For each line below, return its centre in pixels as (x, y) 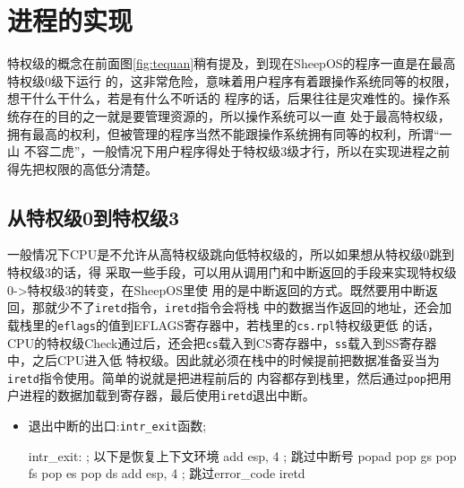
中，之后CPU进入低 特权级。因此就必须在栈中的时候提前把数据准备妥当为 (223, 360)
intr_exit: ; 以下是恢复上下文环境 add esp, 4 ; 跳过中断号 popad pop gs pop (242, 455)
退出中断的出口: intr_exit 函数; (117, 426)
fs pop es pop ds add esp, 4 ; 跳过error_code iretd (167, 473)
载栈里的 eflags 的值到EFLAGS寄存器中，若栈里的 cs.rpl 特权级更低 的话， (223, 324)
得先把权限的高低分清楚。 (82, 168)
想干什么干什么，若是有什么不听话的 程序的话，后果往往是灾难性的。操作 (223, 98)
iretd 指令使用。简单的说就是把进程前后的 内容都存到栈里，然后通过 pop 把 (223, 377)
